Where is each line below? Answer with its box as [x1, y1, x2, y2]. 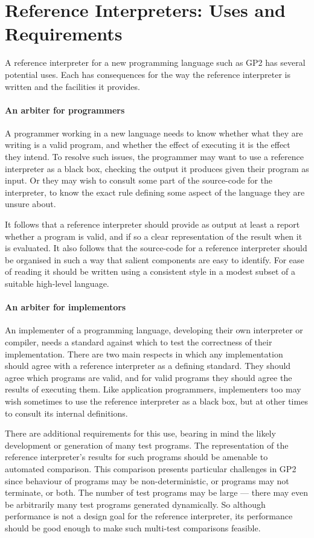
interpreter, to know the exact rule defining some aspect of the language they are [5, 185, 305, 198]
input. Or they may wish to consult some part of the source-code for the [5, 174, 273, 187]
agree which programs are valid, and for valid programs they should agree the [5, 371, 292, 383]
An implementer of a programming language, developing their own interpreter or [5, 324, 303, 336]
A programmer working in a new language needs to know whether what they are [5, 126, 303, 139]
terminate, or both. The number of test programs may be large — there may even [5, 486, 309, 499]
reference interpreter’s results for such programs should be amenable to [5, 450, 268, 463]
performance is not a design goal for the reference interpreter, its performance [5, 510, 293, 522]
